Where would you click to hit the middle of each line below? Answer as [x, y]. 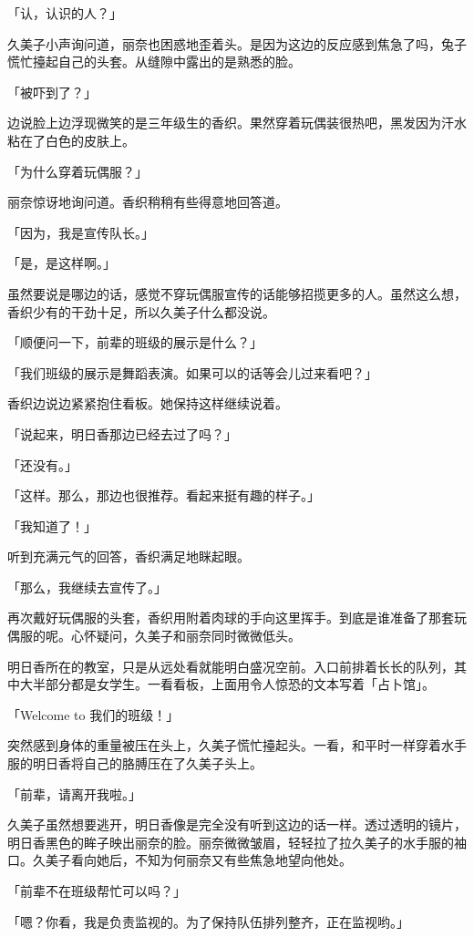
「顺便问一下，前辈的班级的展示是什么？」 [135, 342]
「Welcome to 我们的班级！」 [93, 714]
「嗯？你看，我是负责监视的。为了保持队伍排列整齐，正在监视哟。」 [208, 921]
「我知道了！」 [52, 525]
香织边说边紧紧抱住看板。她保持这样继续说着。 [148, 403]
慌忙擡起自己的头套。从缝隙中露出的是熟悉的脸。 [154, 62]
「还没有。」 [42, 464]
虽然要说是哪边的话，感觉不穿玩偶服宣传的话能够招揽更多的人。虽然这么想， [237, 293]
